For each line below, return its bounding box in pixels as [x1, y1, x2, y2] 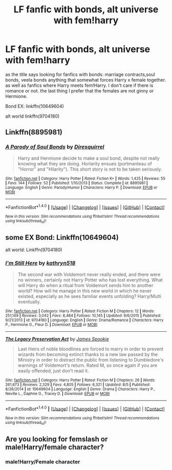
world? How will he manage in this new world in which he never [17, 288, 152, 294]
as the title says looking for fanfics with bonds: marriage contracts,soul [5, 71, 155, 78]
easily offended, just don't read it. [17, 367, 89, 373]
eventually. [17, 298, 41, 305]
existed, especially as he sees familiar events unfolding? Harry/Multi [17, 293, 161, 299]
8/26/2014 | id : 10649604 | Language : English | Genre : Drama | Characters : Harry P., [5, 386, 155, 391]
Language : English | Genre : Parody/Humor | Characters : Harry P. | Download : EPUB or [5, 185, 158, 190]
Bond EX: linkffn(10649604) [5, 103, 64, 109]
